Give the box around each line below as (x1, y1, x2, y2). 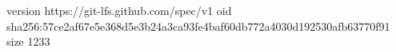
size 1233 (6, 33, 50, 50)
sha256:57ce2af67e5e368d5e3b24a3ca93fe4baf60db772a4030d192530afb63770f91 (6, 17, 390, 34)
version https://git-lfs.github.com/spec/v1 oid (6, 2, 232, 18)
